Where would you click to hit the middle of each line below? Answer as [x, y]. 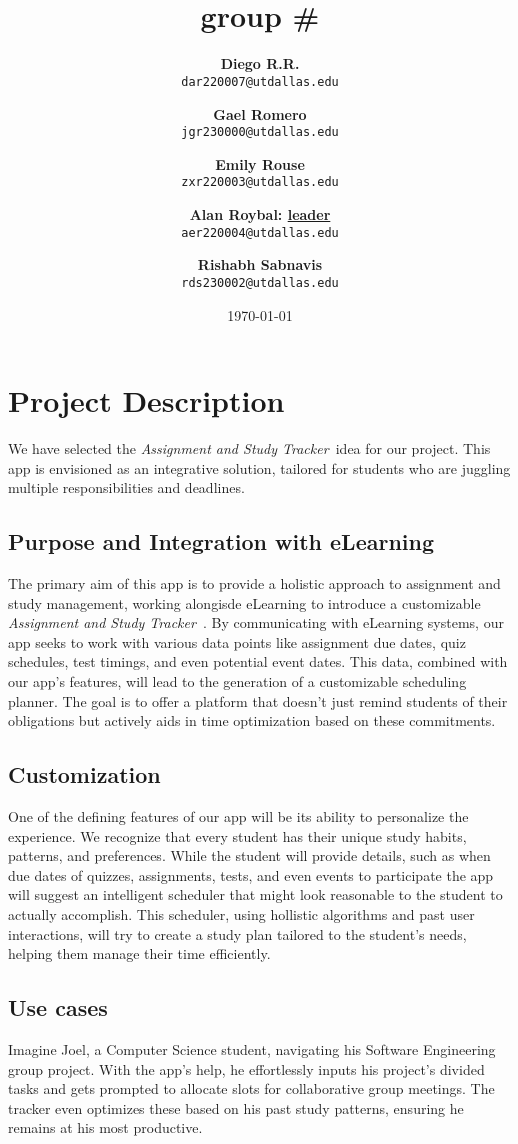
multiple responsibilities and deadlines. [126, 487]
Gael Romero [260, 113]
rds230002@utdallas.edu [260, 282]
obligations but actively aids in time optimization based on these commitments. [252, 720]
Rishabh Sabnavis [260, 264]
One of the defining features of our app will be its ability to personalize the [238, 816]
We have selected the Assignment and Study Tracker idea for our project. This [249, 448]
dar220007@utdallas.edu [260, 81]
